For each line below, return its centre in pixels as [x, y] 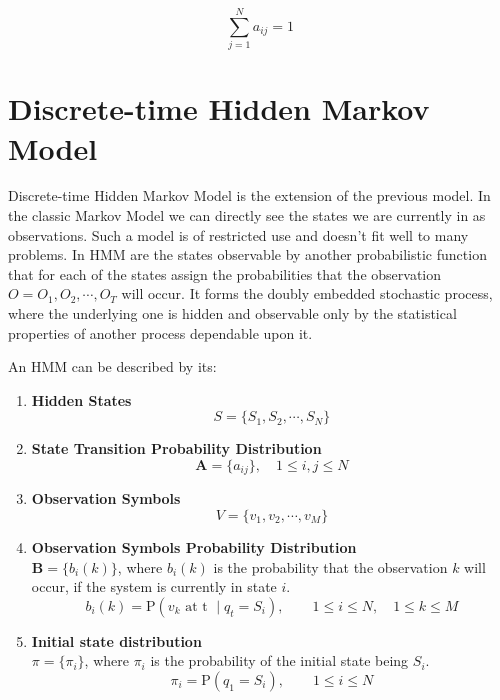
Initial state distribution [116, 640]
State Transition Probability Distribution [176, 448]
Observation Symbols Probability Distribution [194, 547]
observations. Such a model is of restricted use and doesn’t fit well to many [238, 234]
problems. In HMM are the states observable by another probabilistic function [247, 254]
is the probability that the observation [330, 566]
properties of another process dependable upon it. [160, 332]
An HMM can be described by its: [112, 366]
